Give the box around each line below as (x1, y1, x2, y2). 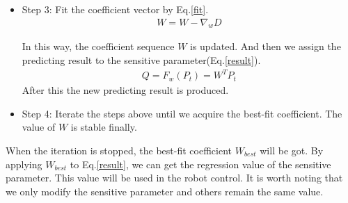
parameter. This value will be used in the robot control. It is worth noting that (6, 170, 343, 185)
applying (6, 156, 42, 171)
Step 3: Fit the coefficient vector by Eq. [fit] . (22, 2, 209, 16)
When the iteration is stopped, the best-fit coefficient (6, 143, 232, 157)
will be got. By (260, 143, 324, 157)
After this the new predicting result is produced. (22, 83, 229, 97)
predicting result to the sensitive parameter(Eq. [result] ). (22, 53, 261, 67)
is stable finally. (70, 120, 137, 134)
